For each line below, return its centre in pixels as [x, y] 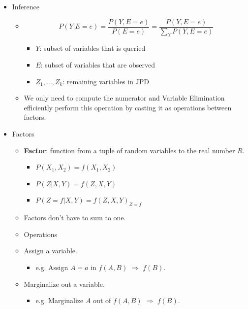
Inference [26, 6]
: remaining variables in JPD [106, 81]
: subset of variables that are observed [98, 65]
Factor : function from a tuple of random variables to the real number [129, 150]
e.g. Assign [52, 267]
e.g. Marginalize [60, 300]
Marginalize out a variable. [64, 284]
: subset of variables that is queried [93, 48]
